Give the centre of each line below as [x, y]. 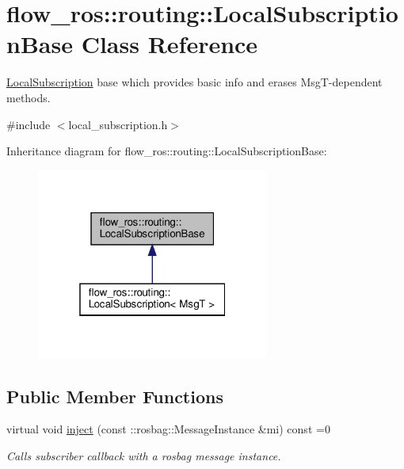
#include [29, 124]
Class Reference [170, 44]
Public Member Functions [115, 396]
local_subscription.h [118, 124]
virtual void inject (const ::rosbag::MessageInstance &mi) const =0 [168, 429]
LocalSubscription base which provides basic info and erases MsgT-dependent [194, 82]
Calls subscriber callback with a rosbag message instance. [144, 456]
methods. [29, 97]
